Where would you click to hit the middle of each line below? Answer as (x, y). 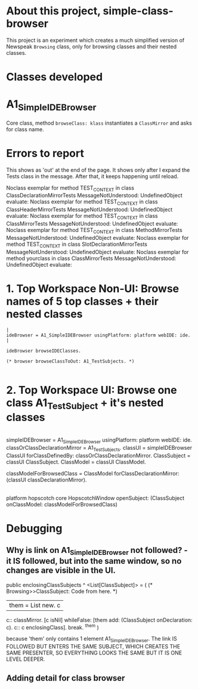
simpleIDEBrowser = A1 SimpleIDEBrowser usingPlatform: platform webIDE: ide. (99, 441)
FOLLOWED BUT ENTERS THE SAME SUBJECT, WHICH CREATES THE (93, 647)
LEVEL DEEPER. (26, 659)
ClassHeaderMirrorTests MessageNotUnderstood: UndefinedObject (89, 209)
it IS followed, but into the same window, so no (94, 561)
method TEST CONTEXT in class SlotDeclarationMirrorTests (77, 245)
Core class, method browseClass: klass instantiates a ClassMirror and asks (99, 123)
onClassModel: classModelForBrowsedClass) (62, 504)
